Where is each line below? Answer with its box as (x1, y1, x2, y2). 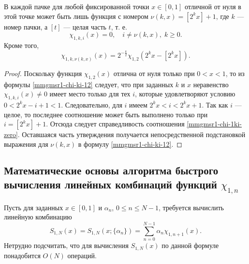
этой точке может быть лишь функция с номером (4, 11, 148, 21)
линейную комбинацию (4, 212, 72, 222)
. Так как (202, 99, 228, 109)
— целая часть (63, 21, 106, 31)
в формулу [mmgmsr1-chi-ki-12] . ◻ (78, 139, 182, 149)
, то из (225, 68, 245, 78)
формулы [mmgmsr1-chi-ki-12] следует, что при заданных (4, 79, 174, 89)
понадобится (4, 250, 41, 260)
